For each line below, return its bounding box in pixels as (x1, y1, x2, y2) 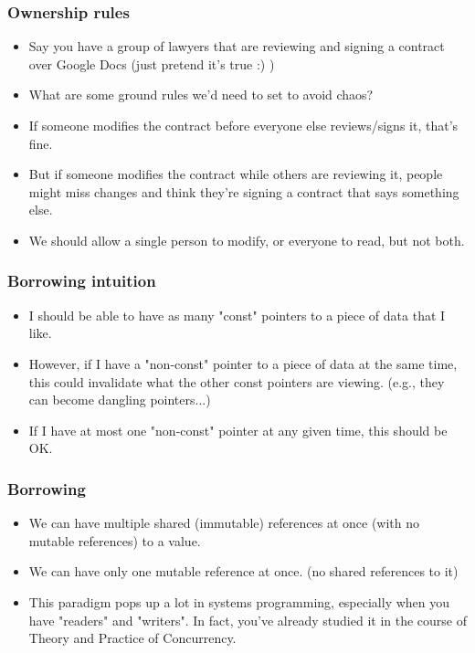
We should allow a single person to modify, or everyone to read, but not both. (28, 230, 465, 249)
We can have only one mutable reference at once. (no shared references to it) (28, 562, 459, 581)
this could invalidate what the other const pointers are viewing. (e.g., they (28, 372, 445, 391)
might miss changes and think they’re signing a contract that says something (28, 182, 459, 201)
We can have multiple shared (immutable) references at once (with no (28, 513, 420, 532)
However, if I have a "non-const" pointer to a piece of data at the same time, (28, 353, 458, 373)
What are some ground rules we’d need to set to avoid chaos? (28, 85, 374, 104)
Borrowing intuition (7, 269, 156, 292)
